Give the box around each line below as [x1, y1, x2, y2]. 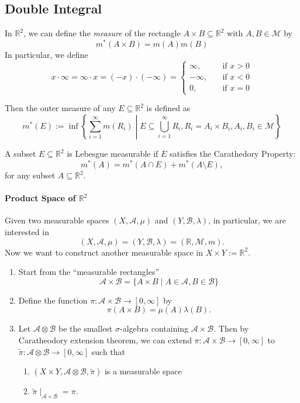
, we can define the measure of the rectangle [23, 27, 181, 39]
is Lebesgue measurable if [67, 147, 158, 160]
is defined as [146, 102, 191, 114]
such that [91, 345, 126, 357]
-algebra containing [119, 322, 189, 335]
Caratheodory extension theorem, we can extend [18, 334, 192, 346]
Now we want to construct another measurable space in [5, 246, 204, 258]
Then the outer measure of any [5, 102, 116, 114]
